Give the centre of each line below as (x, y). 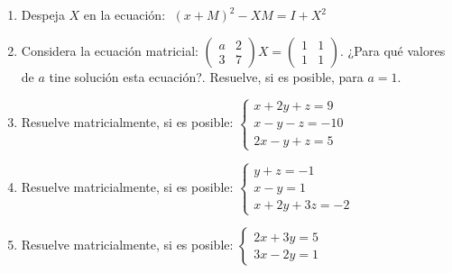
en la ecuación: (125, 14)
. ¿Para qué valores (392, 50)
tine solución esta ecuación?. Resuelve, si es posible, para (206, 76)
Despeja (43, 14)
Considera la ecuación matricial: (110, 50)
